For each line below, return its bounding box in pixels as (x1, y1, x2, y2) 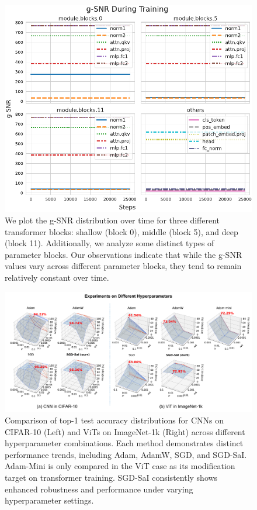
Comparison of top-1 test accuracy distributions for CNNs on (5, 413, 224, 426)
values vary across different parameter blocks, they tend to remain (5, 260, 242, 272)
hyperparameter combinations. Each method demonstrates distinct (5, 437, 244, 449)
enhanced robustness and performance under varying (5, 483, 193, 495)
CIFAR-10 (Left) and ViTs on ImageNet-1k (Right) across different (5, 425, 245, 437)
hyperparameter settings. (5, 494, 94, 506)
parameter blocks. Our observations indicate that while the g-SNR (5, 248, 242, 260)
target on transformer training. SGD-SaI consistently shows (5, 471, 218, 483)
